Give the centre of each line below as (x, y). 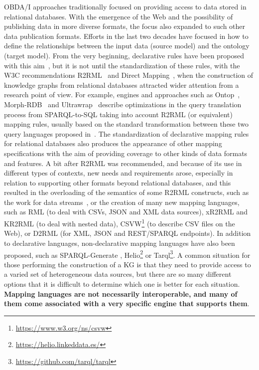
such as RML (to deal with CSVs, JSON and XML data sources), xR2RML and (126, 212)
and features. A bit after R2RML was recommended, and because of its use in (123, 163)
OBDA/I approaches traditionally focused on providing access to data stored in (125, 6)
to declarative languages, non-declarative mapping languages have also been (120, 243)
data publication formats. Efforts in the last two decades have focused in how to (126, 36)
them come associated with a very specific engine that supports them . (127, 303)
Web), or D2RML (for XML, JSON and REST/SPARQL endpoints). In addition (128, 233)
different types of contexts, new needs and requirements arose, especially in (119, 173)
